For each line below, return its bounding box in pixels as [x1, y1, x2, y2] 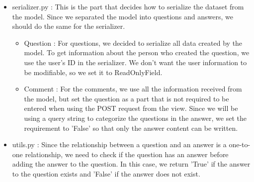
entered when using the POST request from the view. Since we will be [24, 103, 238, 113]
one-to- [229, 139, 251, 150]
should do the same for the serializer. [12, 21, 125, 31]
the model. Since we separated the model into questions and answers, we [12, 11, 233, 21]
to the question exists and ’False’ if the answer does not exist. [12, 168, 200, 179]
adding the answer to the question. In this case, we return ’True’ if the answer [12, 159, 251, 169]
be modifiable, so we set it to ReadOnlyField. [24, 67, 163, 77]
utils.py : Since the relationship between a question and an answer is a [12, 139, 227, 150]
